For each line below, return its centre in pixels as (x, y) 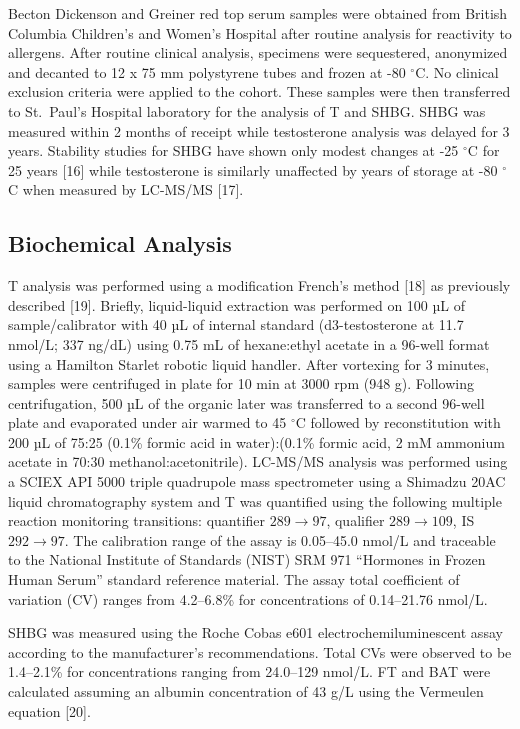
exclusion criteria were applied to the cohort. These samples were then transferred (259, 91)
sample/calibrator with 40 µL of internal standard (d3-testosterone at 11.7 (236, 324)
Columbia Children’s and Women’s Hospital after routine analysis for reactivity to (260, 32)
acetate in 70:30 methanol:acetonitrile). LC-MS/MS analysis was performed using (258, 461)
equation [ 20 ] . (49, 710)
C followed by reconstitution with (398, 422)
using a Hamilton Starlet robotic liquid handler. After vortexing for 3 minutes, (249, 363)
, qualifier (355, 520)
